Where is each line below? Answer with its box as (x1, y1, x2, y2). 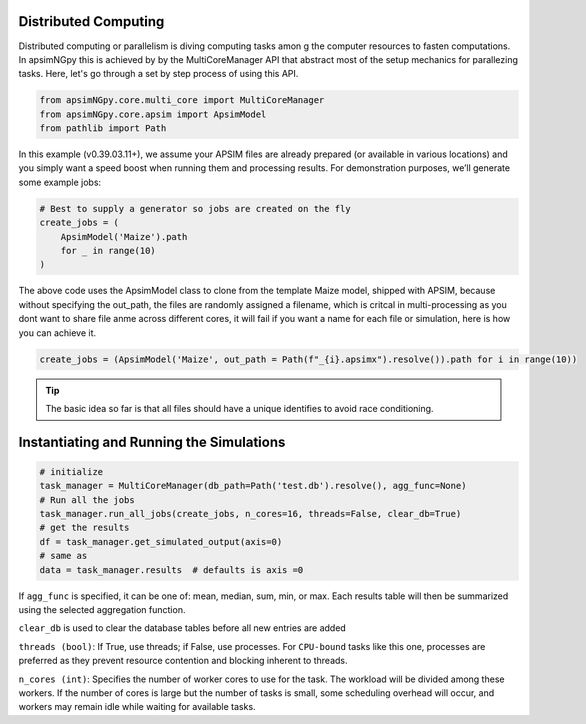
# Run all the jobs (39, 494, 135, 505)
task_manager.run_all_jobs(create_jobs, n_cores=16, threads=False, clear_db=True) (39, 508, 462, 520)
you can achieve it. (18, 326, 97, 339)
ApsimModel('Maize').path (60, 231, 188, 242)
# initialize (39, 466, 104, 477)
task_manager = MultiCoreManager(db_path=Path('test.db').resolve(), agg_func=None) (39, 480, 467, 492)
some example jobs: (18, 176, 102, 188)
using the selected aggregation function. (18, 604, 186, 615)
